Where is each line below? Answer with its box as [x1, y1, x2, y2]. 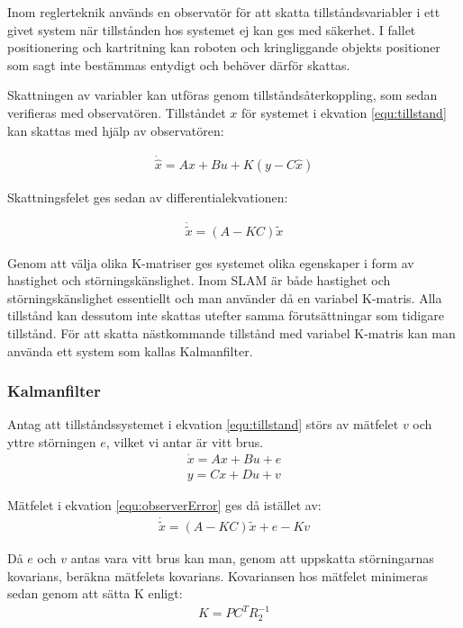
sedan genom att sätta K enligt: [7, 584, 183, 603]
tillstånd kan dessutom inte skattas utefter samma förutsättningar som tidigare [7, 306, 444, 325]
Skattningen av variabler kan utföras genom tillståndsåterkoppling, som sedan [7, 85, 438, 104]
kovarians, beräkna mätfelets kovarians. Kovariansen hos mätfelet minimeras [7, 566, 428, 585]
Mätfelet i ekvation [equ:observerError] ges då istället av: [7, 495, 322, 514]
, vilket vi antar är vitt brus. [105, 433, 264, 452]
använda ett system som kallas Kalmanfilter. [7, 341, 253, 360]
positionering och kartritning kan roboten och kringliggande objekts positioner [7, 38, 440, 57]
